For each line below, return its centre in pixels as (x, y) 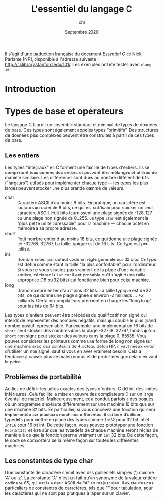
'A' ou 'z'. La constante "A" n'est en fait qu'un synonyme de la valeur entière (81, 478)
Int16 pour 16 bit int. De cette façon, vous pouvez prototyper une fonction (79, 425)
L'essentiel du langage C (82, 9)
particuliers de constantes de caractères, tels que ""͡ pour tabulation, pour (79, 488)
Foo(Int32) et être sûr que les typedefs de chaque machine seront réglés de (81, 430)
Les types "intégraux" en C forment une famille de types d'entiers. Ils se (77, 167)
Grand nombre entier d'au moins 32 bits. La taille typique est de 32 (84, 290)
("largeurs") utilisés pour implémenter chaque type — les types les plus (77, 183)
